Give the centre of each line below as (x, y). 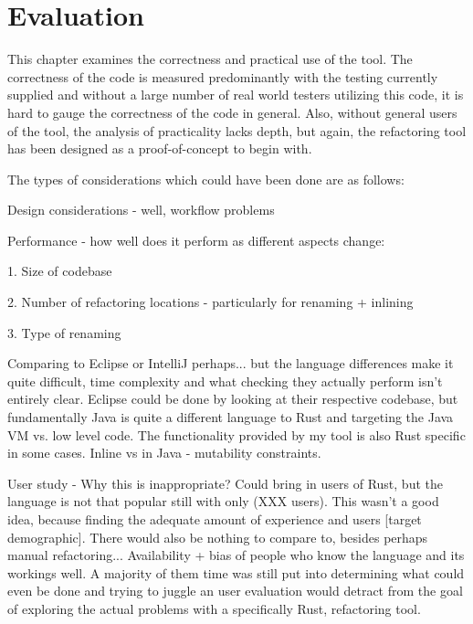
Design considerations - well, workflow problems (141, 210)
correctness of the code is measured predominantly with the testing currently (223, 76)
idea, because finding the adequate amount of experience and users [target (215, 519)
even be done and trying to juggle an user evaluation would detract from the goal (235, 591)
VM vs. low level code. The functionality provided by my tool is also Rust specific (236, 434)
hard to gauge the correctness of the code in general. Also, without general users (232, 112)
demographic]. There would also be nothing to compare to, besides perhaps (218, 537)
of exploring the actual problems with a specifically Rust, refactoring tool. (214, 608)
